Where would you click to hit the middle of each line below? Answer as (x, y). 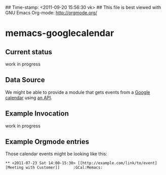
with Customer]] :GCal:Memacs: (64, 168)
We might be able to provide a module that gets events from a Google (78, 92)
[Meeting (14, 168)
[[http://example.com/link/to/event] (117, 163)
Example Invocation (37, 114)
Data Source (25, 80)
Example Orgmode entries (47, 142)
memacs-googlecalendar (60, 33)
